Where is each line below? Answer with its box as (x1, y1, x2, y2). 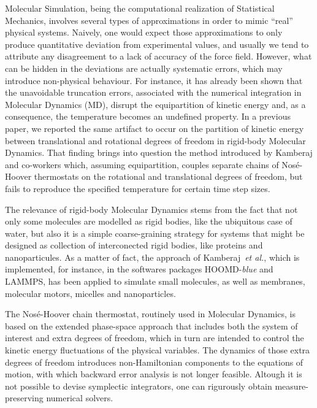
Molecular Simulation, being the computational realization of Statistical (5, 2, 275, 14)
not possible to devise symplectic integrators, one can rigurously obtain (5, 379, 272, 392)
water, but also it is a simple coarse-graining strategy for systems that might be (5, 226, 305, 239)
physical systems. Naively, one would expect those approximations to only (5, 26, 283, 39)
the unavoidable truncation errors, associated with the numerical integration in (5, 86, 302, 99)
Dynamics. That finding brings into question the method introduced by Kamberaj (5, 146, 313, 159)
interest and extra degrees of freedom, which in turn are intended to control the (5, 331, 304, 344)
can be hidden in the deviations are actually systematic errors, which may (5, 61, 283, 74)
